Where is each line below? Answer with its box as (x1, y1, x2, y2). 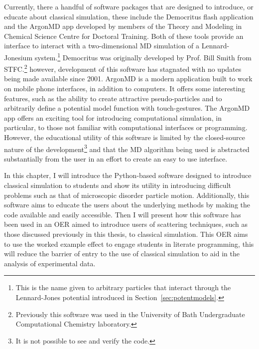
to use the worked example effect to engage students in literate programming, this (4, 238, 254, 249)
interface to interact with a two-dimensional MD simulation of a (4, 40, 200, 51)
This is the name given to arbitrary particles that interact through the (15, 282, 231, 293)
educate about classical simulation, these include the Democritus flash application (4, 11, 254, 21)
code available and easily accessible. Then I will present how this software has (4, 209, 241, 219)
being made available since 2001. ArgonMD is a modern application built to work (4, 73, 253, 84)
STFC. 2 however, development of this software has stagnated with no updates (4, 62, 242, 74)
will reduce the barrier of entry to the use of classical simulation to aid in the (4, 248, 240, 259)
